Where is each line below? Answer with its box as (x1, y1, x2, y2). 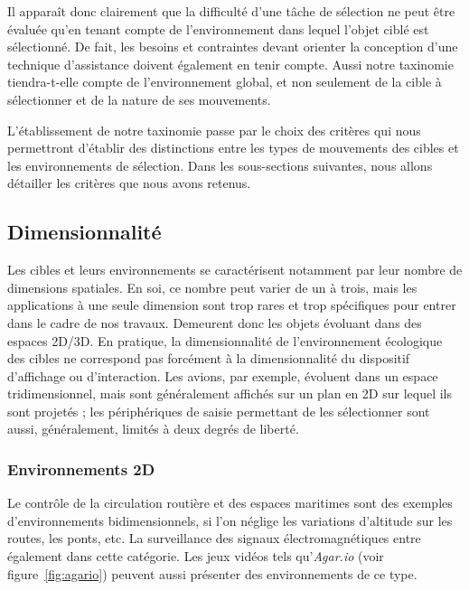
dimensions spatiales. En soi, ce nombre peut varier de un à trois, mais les (7, 277, 417, 296)
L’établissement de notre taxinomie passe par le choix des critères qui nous (7, 120, 421, 139)
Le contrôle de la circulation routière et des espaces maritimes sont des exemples (7, 493, 453, 512)
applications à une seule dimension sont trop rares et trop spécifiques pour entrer (7, 295, 456, 314)
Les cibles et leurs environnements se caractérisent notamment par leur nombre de (7, 260, 463, 279)
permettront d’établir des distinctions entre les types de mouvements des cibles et (7, 138, 459, 157)
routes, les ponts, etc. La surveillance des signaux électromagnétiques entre (7, 529, 421, 548)
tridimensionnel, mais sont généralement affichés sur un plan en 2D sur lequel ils (7, 384, 453, 403)
